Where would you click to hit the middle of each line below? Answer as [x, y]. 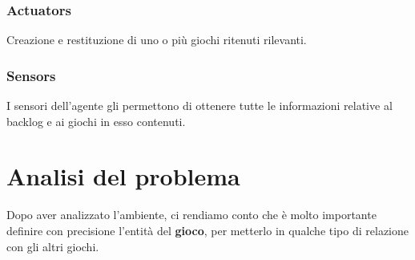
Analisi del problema [123, 176]
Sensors [31, 75]
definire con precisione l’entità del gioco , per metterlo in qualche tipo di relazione [207, 230]
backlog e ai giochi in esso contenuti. [96, 121]
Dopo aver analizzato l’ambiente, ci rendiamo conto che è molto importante [191, 215]
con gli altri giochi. [53, 246]
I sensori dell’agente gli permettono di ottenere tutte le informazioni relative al [199, 106]
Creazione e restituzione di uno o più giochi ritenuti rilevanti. [157, 40]
